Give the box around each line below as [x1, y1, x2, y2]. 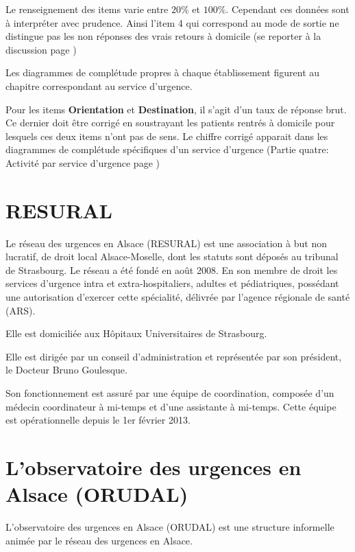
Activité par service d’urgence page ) [5, 155, 160, 170]
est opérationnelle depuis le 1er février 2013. [5, 413, 191, 427]
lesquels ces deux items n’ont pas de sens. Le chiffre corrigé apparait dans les [5, 128, 328, 143]
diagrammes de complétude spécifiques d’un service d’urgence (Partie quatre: [5, 142, 329, 157]
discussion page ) [5, 42, 77, 56]
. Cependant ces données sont [225, 2, 350, 16]
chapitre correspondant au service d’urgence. [5, 78, 193, 93]
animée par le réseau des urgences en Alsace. [5, 533, 193, 547]
